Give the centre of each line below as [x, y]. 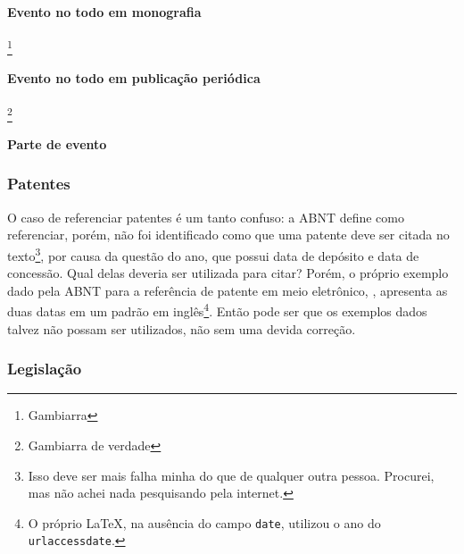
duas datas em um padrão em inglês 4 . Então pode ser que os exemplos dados [217, 310]
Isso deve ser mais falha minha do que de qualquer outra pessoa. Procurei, [231, 475]
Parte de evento [57, 143]
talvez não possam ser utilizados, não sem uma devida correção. [182, 328]
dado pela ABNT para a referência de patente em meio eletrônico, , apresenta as [228, 290]
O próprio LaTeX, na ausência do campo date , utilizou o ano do [204, 522]
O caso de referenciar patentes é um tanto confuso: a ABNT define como [206, 217]
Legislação [45, 369]
